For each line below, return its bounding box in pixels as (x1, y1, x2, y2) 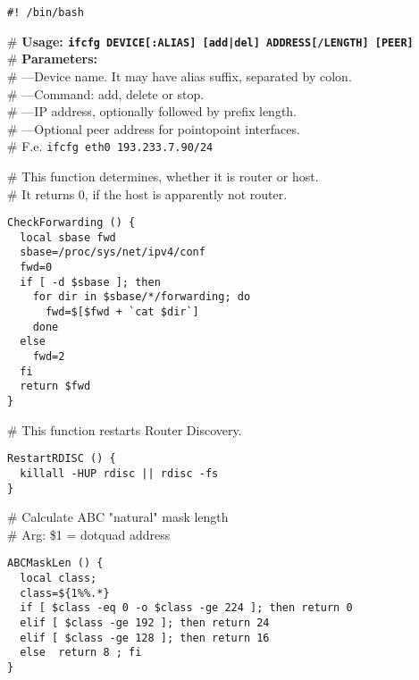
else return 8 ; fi (20, 646, 142, 659)
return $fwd (20, 380, 91, 393)
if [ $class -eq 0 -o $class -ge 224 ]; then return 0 (20, 601, 353, 615)
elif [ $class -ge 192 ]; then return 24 (20, 617, 270, 630)
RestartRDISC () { (7, 452, 116, 466)
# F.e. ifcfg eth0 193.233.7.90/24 (7, 137, 214, 155)
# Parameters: (7, 49, 98, 68)
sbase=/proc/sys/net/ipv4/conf (20, 246, 205, 259)
